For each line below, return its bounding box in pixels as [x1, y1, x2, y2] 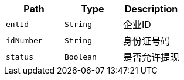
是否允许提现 [123, 51, 180, 63]
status [6, 52, 33, 61]
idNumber [6, 36, 43, 45]
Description [124, 3, 178, 15]
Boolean [64, 52, 97, 61]
